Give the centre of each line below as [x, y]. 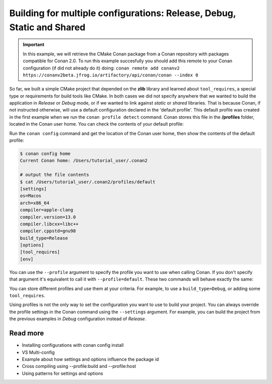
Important [34, 45]
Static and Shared [47, 27]
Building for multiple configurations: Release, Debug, [123, 13]
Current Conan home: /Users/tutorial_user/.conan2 [84, 161]
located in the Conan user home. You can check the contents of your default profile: [96, 124]
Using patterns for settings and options [62, 373]
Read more [27, 333]
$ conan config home [45, 154]
